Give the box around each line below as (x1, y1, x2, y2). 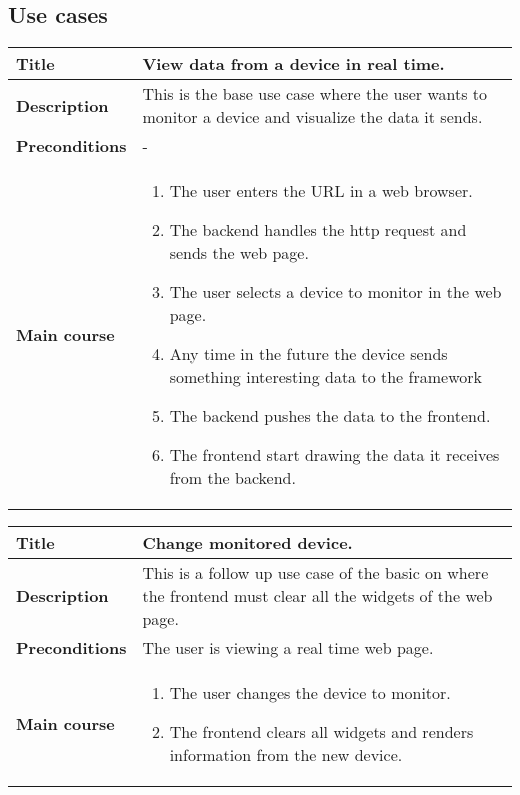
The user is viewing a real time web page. (142, 636, 434, 660)
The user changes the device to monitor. (169, 681, 451, 705)
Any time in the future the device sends (169, 342, 448, 366)
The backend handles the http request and (169, 218, 467, 242)
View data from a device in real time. (142, 52, 445, 76)
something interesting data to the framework (169, 365, 482, 389)
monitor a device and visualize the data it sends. (142, 105, 483, 129)
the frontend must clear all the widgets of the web (142, 584, 493, 608)
